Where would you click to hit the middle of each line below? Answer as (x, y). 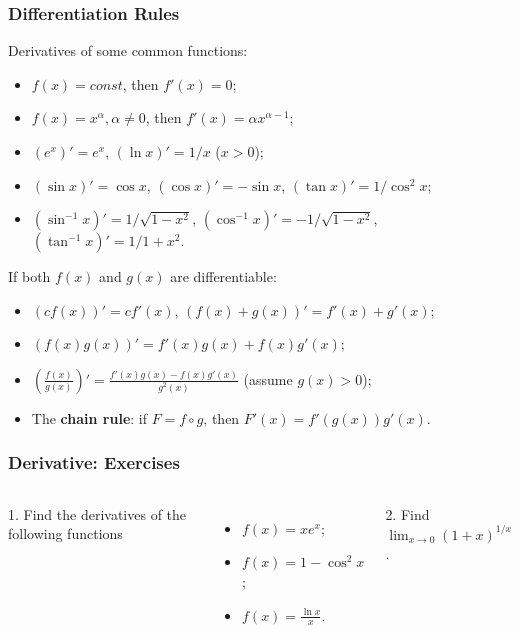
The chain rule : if (89, 417)
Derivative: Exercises (94, 462)
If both (29, 276)
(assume (268, 378)
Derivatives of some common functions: (128, 50)
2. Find (407, 513)
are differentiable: (223, 276)
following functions (65, 533)
